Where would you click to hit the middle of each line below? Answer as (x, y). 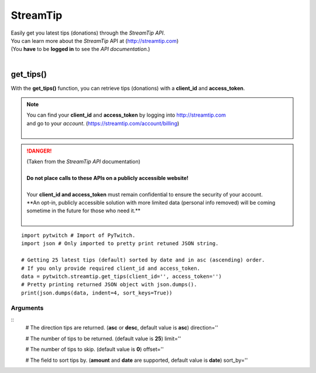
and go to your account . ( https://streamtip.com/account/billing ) (103, 123)
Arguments (27, 308)
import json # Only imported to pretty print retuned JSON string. (120, 244)
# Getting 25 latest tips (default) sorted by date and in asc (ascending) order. (143, 260)
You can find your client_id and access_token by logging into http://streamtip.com (126, 115)
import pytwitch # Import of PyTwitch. (78, 235)
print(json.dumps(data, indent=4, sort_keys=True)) (97, 293)
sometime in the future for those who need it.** (83, 211)
